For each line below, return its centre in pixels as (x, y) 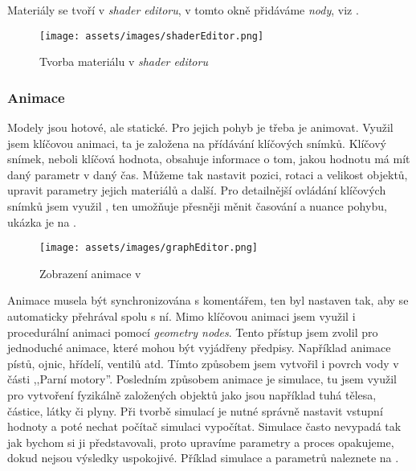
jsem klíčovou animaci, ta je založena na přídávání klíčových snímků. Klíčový (197, 143)
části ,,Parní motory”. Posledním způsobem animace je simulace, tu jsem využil (202, 379)
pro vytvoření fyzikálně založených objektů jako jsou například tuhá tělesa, (192, 395)
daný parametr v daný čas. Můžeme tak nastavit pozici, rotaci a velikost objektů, (208, 174)
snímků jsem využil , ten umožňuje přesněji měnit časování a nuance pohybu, (197, 206)
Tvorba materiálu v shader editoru (124, 61)
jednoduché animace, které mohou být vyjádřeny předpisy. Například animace (199, 348)
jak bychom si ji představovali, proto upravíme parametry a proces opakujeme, (201, 442)
